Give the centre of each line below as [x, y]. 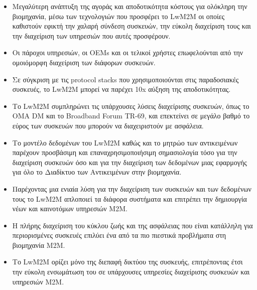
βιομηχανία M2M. [39, 245]
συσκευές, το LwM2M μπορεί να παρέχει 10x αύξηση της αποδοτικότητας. [121, 89]
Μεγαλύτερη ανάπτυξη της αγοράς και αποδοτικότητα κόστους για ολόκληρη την [130, 6]
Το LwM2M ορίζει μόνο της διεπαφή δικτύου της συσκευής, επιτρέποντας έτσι [127, 262]
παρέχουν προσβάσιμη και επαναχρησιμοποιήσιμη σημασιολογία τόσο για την [125, 152]
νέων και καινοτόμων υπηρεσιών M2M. [70, 208]
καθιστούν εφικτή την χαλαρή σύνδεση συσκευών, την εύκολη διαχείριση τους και [132, 26]
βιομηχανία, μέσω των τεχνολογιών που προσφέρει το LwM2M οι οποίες [118, 16]
